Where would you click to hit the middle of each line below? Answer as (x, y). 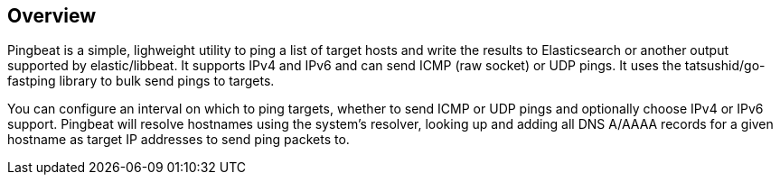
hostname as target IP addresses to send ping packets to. (179, 140)
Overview (52, 16)
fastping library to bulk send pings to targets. (141, 81)
